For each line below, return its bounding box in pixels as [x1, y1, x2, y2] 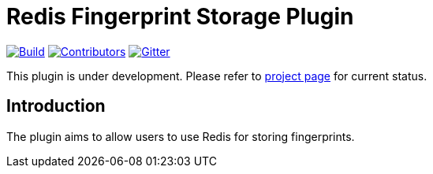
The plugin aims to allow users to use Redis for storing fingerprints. [6, 129, 355, 143]
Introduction [6, 96, 106, 117]
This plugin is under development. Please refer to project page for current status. [6, 68, 427, 83]
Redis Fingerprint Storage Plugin [6, 3, 354, 30]
